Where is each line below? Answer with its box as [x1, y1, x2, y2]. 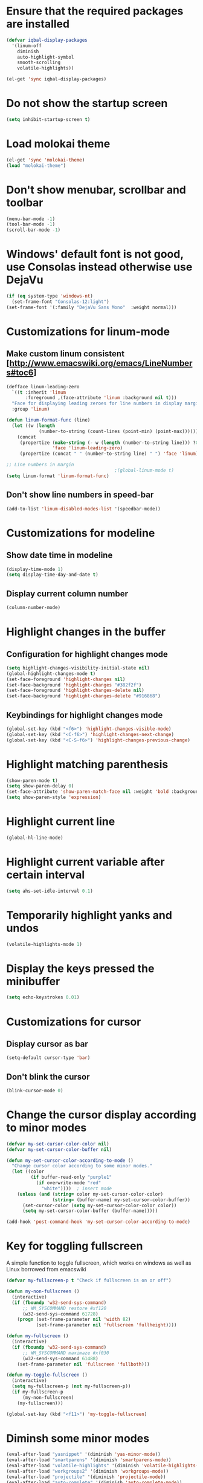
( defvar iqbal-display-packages [6, 37, 88, 43]
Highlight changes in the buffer [6, 625, 166, 639]
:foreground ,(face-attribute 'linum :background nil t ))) [25, 395, 177, 401]
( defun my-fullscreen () [6, 1333, 69, 1339]
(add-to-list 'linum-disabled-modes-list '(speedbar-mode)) [6, 506, 161, 512]
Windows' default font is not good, [6, 247, 184, 261]
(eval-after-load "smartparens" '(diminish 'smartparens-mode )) [6, 1457, 172, 1463]
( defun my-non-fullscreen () [6, 1288, 80, 1294]
